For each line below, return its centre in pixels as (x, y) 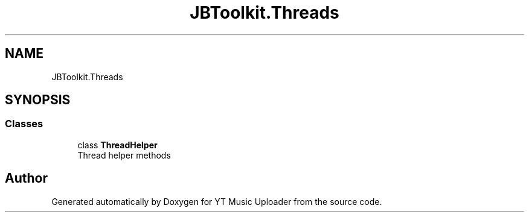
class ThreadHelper (117, 145)
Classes (24, 124)
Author (26, 178)
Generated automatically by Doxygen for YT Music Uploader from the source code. (217, 201)
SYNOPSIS (38, 100)
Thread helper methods (124, 155)
